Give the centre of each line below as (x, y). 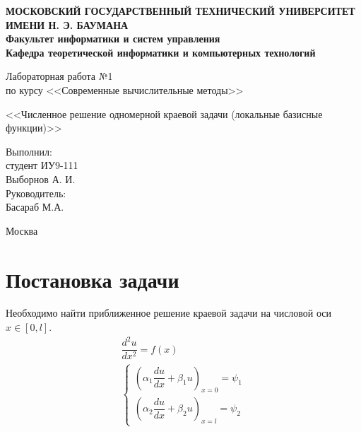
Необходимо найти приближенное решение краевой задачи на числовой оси (169, 313)
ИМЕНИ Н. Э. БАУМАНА (67, 24)
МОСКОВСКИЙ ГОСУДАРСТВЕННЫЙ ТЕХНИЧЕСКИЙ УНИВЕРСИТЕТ (180, 11)
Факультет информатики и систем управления (113, 39)
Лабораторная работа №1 (59, 76)
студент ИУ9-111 (42, 165)
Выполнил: (29, 151)
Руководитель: (36, 193)
